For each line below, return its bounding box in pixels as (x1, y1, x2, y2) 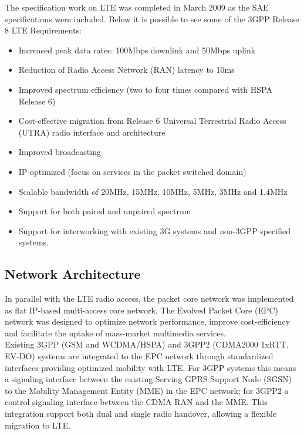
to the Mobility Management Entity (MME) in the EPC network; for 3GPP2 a (5, 384, 289, 396)
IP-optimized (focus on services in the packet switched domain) (18, 165, 246, 177)
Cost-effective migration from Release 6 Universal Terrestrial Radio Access (18, 114, 286, 127)
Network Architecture (5, 265, 141, 283)
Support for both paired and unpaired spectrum (18, 205, 191, 217)
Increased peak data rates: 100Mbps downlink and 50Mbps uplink (18, 43, 256, 56)
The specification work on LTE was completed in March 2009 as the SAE (5, 1, 269, 13)
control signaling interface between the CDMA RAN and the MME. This (5, 396, 268, 408)
